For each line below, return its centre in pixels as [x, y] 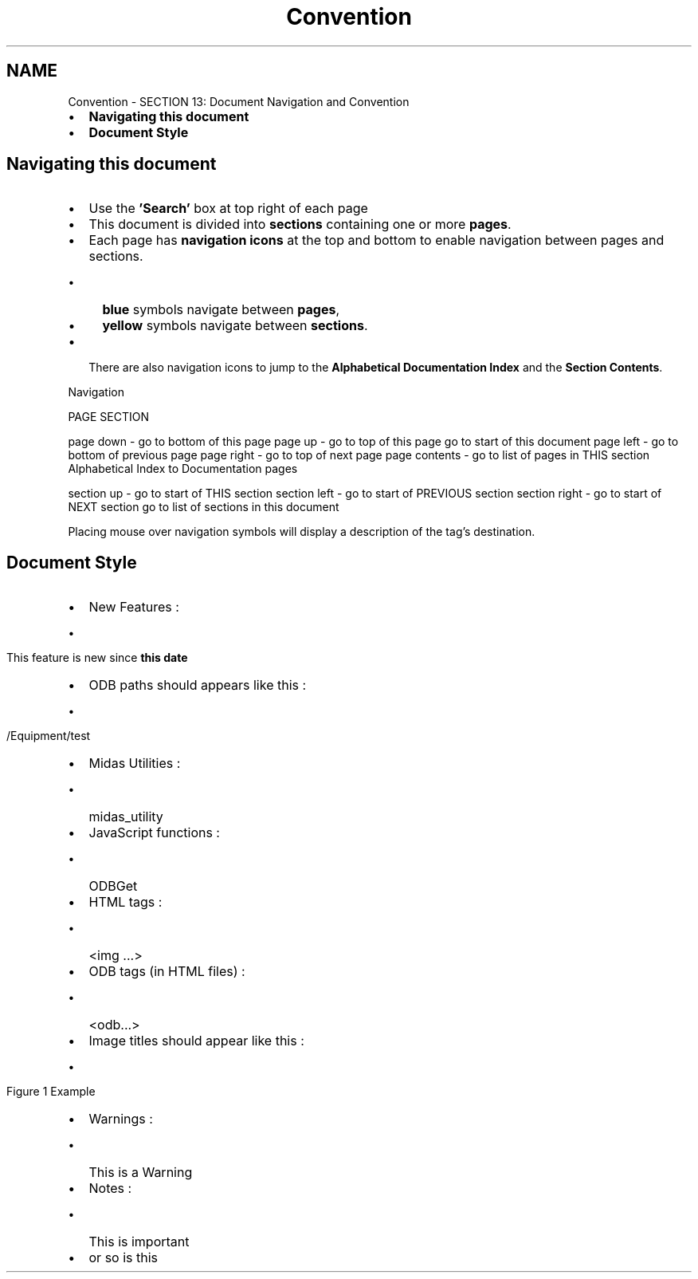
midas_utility [126, 817]
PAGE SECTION [108, 417]
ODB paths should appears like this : [198, 685]
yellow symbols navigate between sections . [235, 326]
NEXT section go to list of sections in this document [204, 507]
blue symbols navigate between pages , [221, 310]
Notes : [110, 1188]
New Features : [134, 607]
